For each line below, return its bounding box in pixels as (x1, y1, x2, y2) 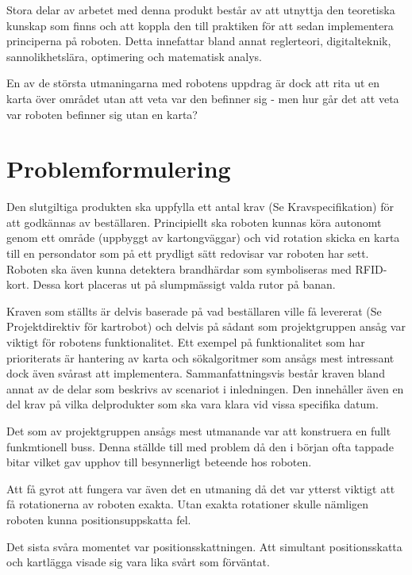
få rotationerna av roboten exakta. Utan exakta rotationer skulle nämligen (6, 496, 369, 512)
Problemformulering (6, 152, 231, 185)
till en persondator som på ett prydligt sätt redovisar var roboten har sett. (6, 245, 369, 262)
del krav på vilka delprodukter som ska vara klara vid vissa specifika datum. (6, 396, 379, 412)
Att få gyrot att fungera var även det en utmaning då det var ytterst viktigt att (6, 480, 395, 496)
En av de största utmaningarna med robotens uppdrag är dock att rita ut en (6, 75, 380, 91)
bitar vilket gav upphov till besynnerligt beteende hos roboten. (6, 454, 312, 470)
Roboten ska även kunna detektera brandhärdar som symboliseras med (6, 260, 352, 277)
